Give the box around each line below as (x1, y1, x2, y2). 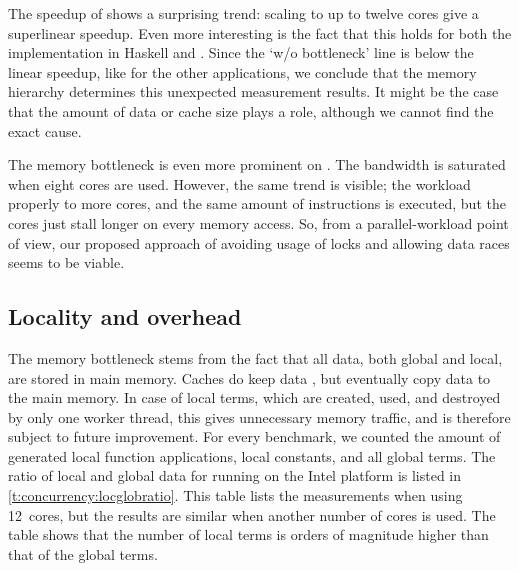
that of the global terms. (8, 543, 158, 564)
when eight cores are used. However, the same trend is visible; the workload (8, 173, 471, 194)
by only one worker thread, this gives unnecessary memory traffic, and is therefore (8, 406, 511, 427)
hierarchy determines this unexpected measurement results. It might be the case (8, 81, 499, 102)
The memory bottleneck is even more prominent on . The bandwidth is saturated (8, 154, 506, 175)
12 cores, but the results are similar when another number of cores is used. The (8, 504, 496, 525)
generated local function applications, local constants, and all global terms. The (8, 445, 496, 466)
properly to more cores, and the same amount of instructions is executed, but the (8, 193, 506, 214)
